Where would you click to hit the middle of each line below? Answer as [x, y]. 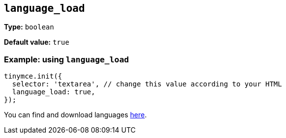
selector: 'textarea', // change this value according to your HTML [147, 84]
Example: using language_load [66, 59]
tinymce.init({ [33, 76]
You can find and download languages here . [75, 115]
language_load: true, [54, 92]
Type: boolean [29, 27]
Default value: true [37, 42]
